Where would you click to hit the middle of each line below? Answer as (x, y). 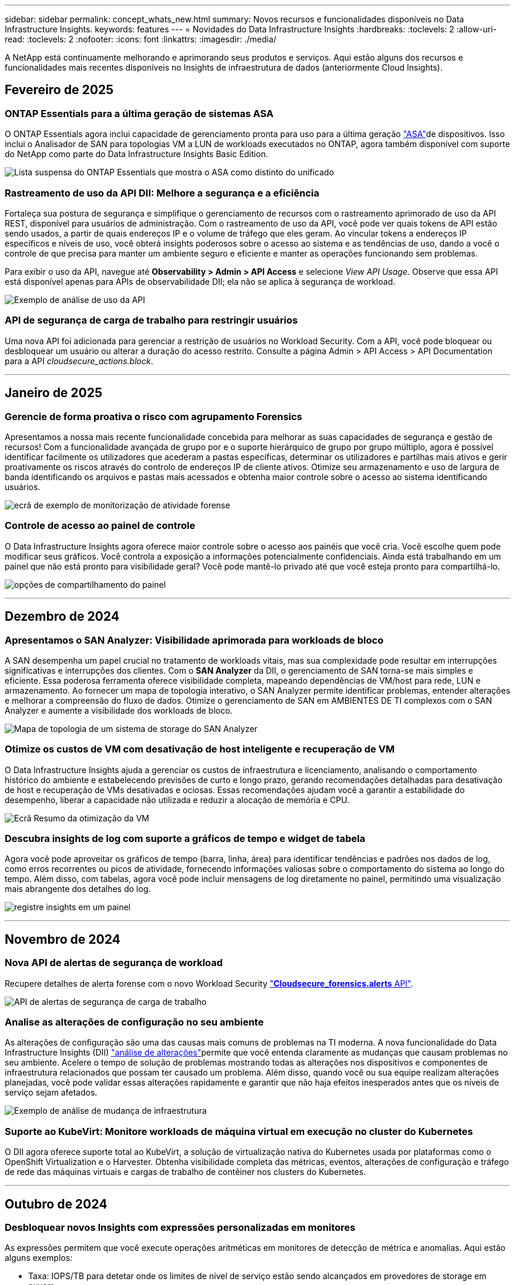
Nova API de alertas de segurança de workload (114, 963)
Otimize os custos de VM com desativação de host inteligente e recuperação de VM (200, 749)
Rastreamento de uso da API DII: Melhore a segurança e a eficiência (162, 193)
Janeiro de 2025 (54, 393)
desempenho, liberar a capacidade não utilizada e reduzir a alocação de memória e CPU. (177, 800)
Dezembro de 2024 (62, 617)
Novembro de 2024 (63, 939)
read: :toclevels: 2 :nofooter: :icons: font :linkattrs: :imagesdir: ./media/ (141, 39)
